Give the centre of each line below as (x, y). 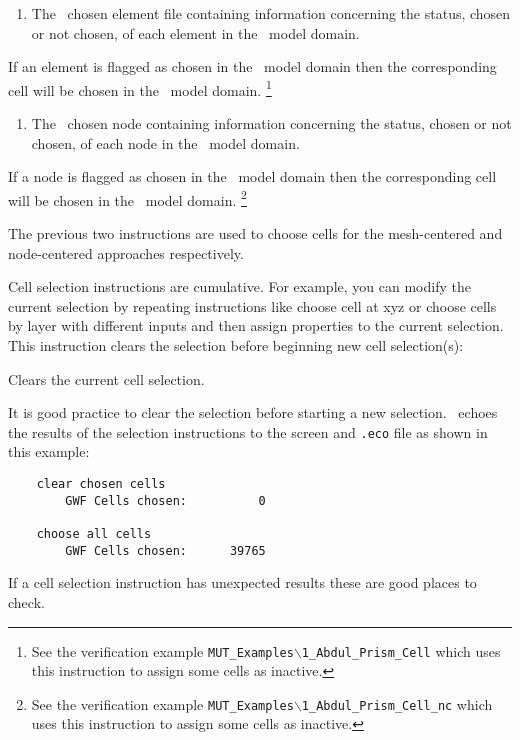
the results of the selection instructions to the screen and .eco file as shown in (248, 431)
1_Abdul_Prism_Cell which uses (401, 650)
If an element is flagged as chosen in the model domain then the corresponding (252, 66)
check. (26, 601)
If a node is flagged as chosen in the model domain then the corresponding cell (252, 176)
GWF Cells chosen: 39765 (165, 550)
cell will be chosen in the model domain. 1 (140, 88)
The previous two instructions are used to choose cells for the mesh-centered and (255, 233)
